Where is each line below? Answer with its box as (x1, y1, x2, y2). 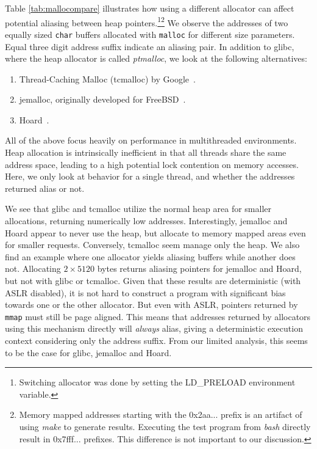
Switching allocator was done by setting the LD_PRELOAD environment (19, 376, 296, 389)
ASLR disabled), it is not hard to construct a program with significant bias (5, 286, 286, 299)
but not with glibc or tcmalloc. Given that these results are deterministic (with (5, 274, 301, 287)
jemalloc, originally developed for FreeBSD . (19, 93, 186, 106)
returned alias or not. (5, 181, 85, 194)
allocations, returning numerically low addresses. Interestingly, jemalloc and (5, 214, 288, 227)
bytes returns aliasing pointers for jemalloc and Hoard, (97, 262, 302, 275)
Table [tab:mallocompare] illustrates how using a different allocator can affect (5, 2, 294, 14)
